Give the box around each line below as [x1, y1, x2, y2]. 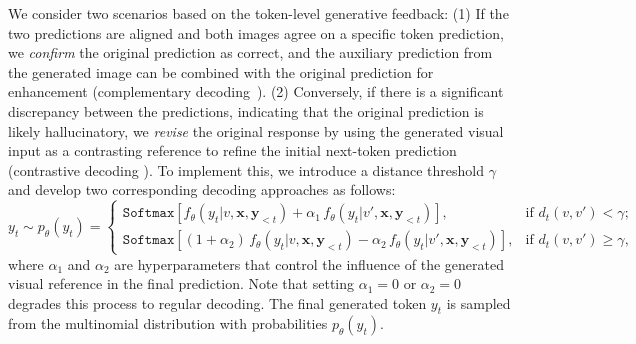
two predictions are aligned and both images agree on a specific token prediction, [8, 22, 504, 43]
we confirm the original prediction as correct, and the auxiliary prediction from [8, 42, 493, 63]
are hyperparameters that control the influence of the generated [114, 253, 504, 274]
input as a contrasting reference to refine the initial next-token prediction [8, 140, 457, 161]
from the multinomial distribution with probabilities [8, 313, 328, 334]
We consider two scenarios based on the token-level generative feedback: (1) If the [8, 3, 509, 23]
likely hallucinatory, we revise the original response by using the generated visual [8, 120, 504, 141]
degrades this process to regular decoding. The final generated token [8, 292, 427, 313]
